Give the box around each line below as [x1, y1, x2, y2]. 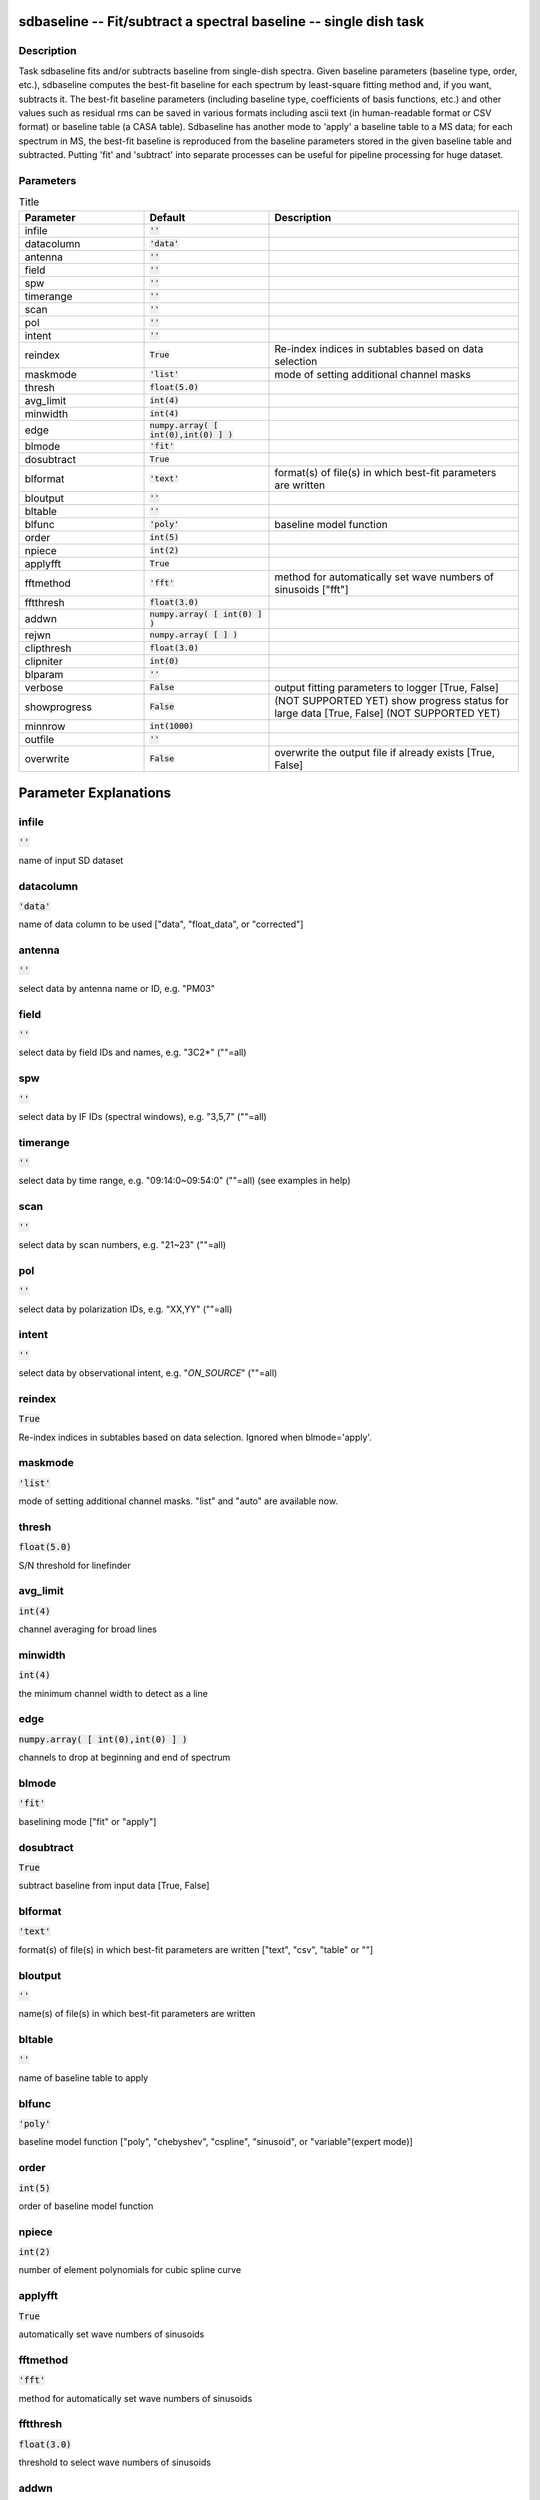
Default [149, 210, 186, 224]
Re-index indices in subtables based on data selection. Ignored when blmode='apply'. [18, 1431, 372, 1443]
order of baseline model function [18, 2200, 154, 2212]
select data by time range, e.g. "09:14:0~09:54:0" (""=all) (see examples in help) [18, 1175, 351, 1187]
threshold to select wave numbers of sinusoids [18, 2456, 212, 2469]
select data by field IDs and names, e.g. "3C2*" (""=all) [18, 1046, 247, 1059]
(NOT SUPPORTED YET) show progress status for [274, 693, 509, 707]
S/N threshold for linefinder [18, 1559, 131, 1571]
